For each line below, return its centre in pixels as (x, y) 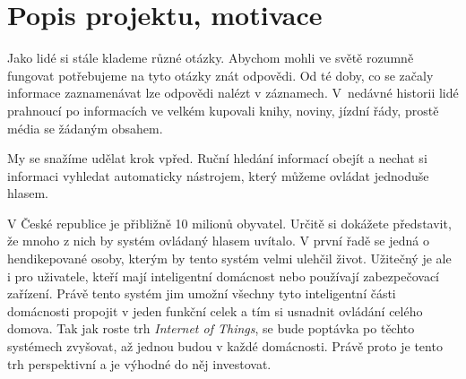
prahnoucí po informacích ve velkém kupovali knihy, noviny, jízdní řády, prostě (223, 110)
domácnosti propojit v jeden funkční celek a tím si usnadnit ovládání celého (215, 310)
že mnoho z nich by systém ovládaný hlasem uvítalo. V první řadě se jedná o (218, 241)
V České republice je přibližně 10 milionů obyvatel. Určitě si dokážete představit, (229, 223)
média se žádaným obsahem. (85, 128)
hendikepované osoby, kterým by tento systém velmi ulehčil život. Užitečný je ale (229, 258)
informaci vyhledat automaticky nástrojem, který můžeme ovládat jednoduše (218, 175)
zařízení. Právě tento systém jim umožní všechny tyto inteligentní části (202, 293)
